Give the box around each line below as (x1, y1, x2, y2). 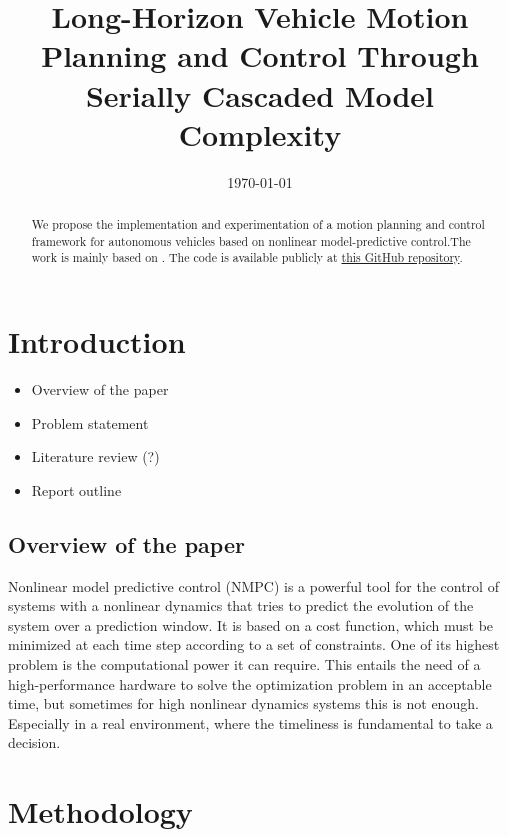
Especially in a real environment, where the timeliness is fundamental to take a (8, 712, 493, 733)
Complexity (178, 113, 342, 154)
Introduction (8, 321, 186, 362)
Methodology (8, 791, 193, 832)
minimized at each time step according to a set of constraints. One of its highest (8, 634, 500, 655)
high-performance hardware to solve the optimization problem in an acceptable (8, 673, 492, 694)
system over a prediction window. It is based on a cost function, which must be (8, 614, 494, 635)
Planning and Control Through (41, 35, 479, 76)
